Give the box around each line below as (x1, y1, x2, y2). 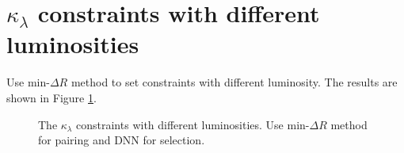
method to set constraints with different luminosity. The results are (71, 74, 398, 90)
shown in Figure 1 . (6, 89, 97, 105)
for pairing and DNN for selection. (38, 132, 205, 148)
